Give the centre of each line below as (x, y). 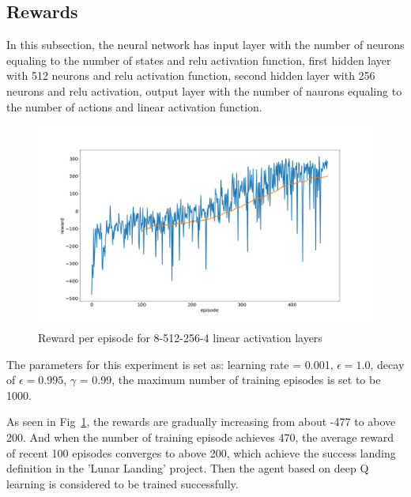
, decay (387, 364)
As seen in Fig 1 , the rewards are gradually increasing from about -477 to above (201, 422)
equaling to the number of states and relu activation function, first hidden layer (199, 60)
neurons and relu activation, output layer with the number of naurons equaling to (204, 90)
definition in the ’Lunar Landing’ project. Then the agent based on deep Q (188, 468)
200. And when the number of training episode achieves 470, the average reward (200, 437)
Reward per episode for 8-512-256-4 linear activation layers (180, 337)
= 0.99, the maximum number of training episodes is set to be (230, 380)
